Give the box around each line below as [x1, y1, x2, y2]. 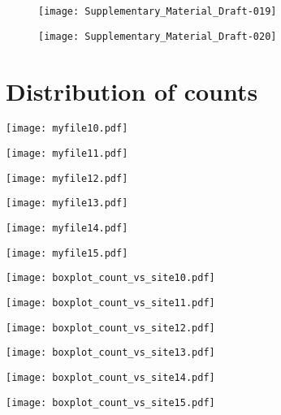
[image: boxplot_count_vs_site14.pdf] [6, 372, 215, 383]
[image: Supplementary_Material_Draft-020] [38, 30, 277, 42]
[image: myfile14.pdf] [6, 223, 128, 235]
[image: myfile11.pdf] [6, 148, 128, 160]
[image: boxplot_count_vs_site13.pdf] [6, 347, 215, 359]
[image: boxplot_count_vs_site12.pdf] [6, 322, 215, 334]
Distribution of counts [6, 74, 258, 107]
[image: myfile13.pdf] [6, 197, 128, 210]
